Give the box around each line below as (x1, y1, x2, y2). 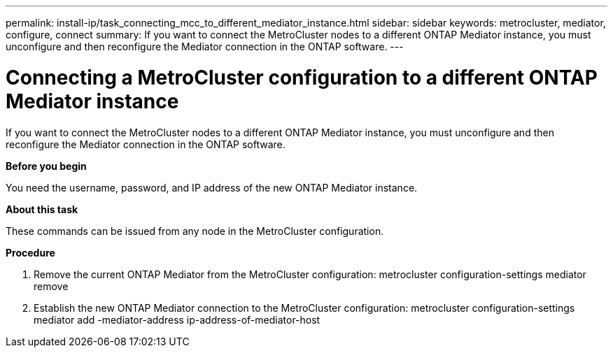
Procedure (6, 246, 55, 259)
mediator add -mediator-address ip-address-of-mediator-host (34, 313, 320, 326)
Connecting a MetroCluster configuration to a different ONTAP (6, 65, 598, 89)
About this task (6, 203, 78, 215)
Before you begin (6, 159, 87, 172)
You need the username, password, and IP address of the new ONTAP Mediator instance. (6, 181, 418, 194)
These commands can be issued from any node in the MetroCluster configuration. (6, 224, 384, 237)
